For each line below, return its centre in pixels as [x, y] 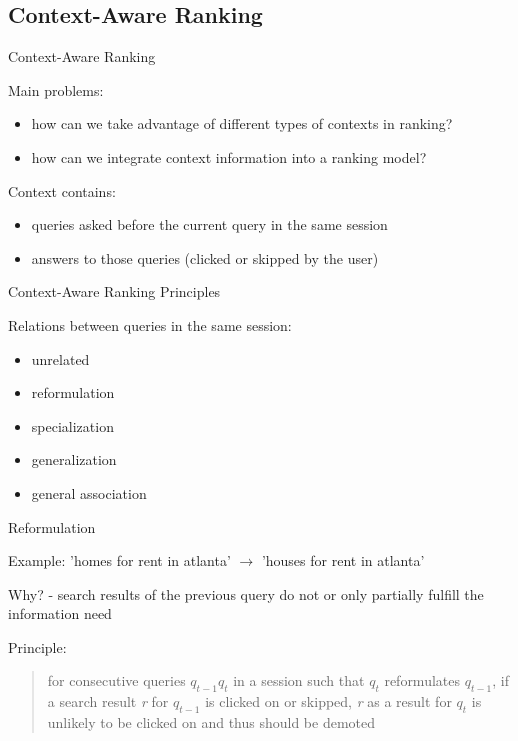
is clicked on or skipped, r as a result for [328, 701]
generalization [74, 459]
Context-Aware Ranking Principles [114, 291]
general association [89, 492]
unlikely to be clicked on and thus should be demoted [211, 722]
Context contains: [62, 190]
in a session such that [299, 680]
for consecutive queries [116, 680]
